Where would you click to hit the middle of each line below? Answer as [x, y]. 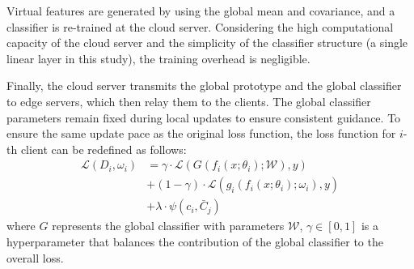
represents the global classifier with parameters [168, 226]
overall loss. [35, 257]
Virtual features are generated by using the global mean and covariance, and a [201, 11]
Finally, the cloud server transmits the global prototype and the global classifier [204, 85]
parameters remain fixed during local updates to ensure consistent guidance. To [204, 117]
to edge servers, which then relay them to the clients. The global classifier [189, 101]
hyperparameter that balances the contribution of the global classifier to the [195, 242]
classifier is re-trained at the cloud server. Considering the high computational [200, 26]
